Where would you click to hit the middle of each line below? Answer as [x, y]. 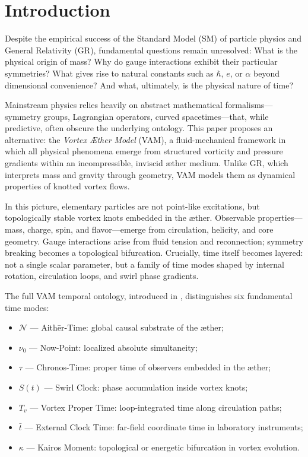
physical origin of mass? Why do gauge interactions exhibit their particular [141, 61]
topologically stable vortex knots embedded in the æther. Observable [130, 218]
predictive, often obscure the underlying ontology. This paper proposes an [139, 128]
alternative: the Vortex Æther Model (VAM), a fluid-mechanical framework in [145, 139]
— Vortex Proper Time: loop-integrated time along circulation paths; [156, 407]
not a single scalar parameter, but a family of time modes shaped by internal [145, 264]
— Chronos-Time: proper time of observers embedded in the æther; [148, 367]
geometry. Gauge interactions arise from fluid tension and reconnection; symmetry [154, 241]
